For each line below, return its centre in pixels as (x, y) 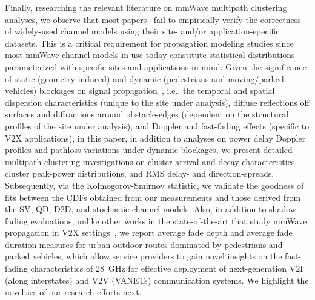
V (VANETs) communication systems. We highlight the (206, 280)
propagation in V (37, 233)
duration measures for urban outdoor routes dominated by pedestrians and (144, 244)
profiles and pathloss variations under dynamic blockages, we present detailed (149, 150)
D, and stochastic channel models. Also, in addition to (165, 209)
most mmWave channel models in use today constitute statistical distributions (150, 55)
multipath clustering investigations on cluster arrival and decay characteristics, (151, 161)
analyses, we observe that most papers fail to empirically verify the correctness (153, 19)
